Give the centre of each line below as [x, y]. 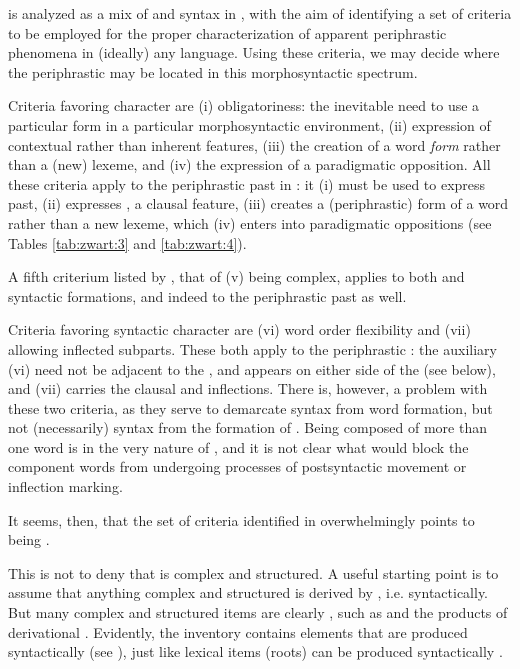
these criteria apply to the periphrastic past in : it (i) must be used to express [247, 183]
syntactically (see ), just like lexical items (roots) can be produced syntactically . [255, 651]
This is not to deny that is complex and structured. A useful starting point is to [253, 572]
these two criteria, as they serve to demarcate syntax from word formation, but [250, 407]
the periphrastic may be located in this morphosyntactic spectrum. [213, 71]
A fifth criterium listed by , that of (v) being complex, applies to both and [236, 276]
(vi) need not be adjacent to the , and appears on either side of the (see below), [252, 368]
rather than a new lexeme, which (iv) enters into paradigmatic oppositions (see [250, 222]
